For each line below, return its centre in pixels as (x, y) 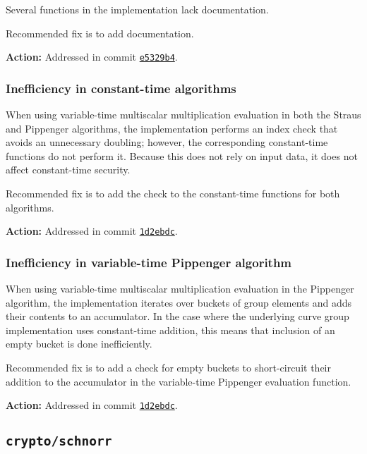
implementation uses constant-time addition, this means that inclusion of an (170, 330)
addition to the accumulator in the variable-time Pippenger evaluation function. (179, 381)
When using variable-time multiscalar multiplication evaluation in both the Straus (183, 115)
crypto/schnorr (59, 441)
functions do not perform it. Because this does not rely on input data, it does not (182, 155)
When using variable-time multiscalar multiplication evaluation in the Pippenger (180, 289)
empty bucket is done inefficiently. (79, 344)
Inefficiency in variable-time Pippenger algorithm (149, 262)
